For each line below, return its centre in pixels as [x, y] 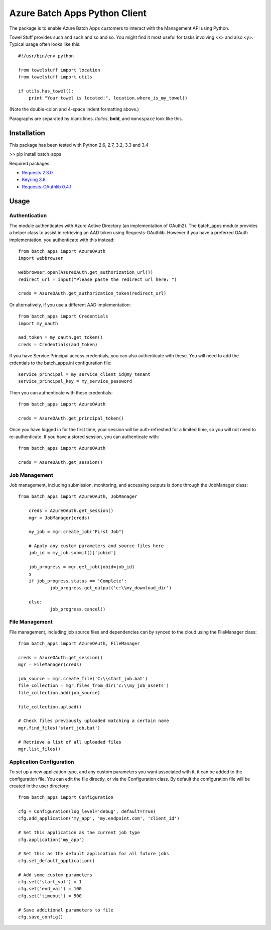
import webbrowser [41, 258]
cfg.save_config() [41, 917]
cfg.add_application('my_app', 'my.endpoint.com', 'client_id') [99, 818]
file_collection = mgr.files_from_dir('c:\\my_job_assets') [94, 686]
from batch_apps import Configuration [66, 797]
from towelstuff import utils [55, 77]
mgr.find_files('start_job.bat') [59, 728]
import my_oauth [38, 323]
